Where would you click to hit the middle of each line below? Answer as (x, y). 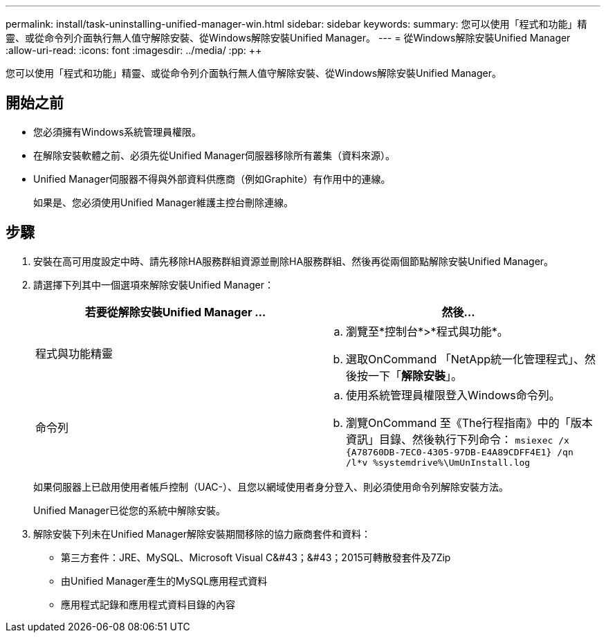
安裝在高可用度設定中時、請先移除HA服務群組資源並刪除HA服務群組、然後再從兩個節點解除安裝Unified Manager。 (294, 261)
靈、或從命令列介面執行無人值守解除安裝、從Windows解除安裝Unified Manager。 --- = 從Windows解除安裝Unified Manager (288, 38)
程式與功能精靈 (74, 353)
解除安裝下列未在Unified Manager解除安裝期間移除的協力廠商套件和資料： (202, 534)
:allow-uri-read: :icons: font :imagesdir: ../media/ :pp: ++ (134, 50)
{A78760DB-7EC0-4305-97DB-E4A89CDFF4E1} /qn (460, 452)
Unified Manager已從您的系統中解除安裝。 (129, 510)
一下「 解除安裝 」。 (415, 375)
